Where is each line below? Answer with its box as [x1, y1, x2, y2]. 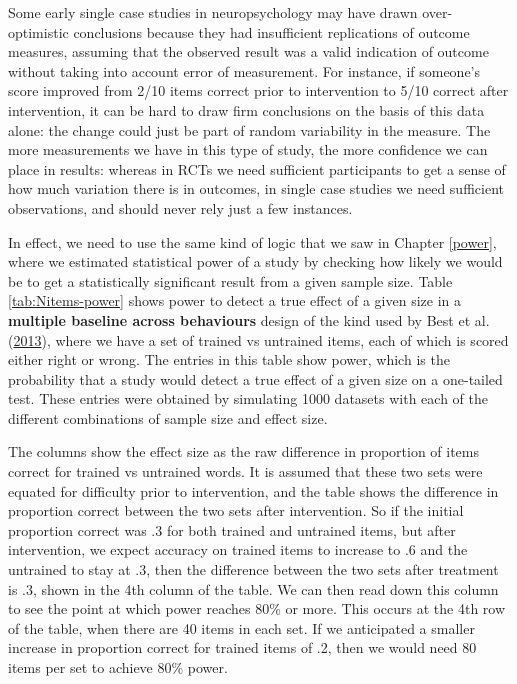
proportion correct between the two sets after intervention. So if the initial [8, 500, 464, 521]
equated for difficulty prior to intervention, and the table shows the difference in [8, 480, 499, 501]
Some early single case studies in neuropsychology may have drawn [8, 2, 418, 22]
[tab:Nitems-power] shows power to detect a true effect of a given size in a [8, 290, 462, 311]
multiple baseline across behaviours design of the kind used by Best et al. [8, 309, 490, 330]
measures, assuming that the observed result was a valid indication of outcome [8, 41, 489, 62]
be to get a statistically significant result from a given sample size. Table [8, 270, 453, 291]
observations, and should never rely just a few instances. [8, 197, 353, 218]
